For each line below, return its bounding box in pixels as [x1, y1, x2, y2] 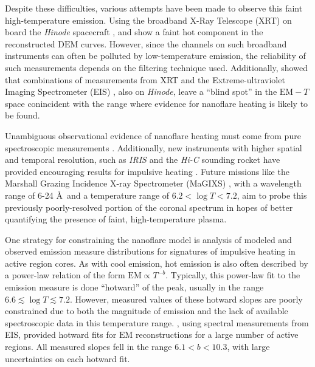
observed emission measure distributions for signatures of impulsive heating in [5, 245, 296, 258]
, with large [227, 340, 270, 353]
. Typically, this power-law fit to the [165, 269, 300, 281]
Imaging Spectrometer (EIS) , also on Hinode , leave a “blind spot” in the [5, 85, 277, 98]
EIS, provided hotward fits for [5, 328, 117, 341]
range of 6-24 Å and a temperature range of [5, 188, 170, 201]
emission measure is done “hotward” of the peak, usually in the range [5, 281, 264, 293]
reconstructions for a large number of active [135, 328, 299, 341]
